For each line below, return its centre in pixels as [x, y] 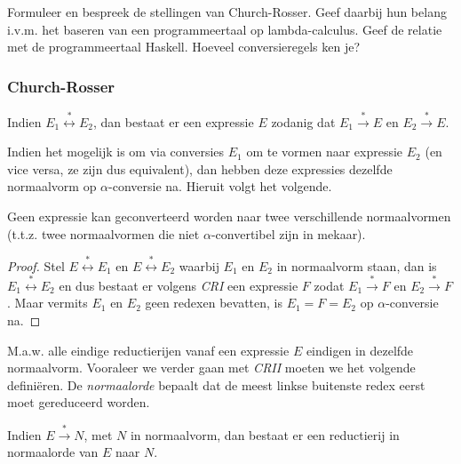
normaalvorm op [52, 186]
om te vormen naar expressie [325, 152]
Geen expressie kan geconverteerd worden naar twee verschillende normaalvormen [229, 216]
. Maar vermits [48, 303]
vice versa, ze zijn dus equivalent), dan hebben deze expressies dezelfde [200, 168]
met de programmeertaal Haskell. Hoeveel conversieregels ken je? [184, 47]
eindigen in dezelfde [360, 350]
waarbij [199, 265]
